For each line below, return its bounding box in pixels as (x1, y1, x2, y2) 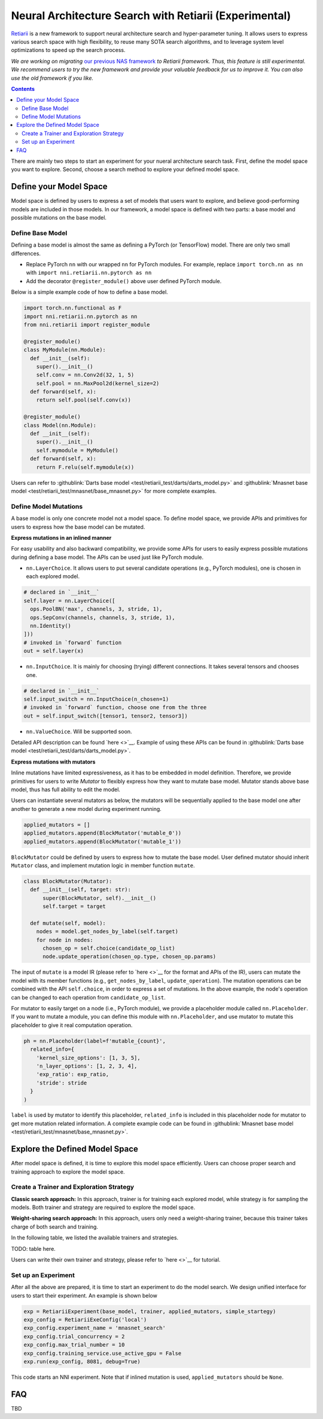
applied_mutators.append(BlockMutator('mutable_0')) (23, 829, 182, 837)
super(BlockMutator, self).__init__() (42, 895, 157, 901)
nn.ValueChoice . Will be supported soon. (26, 728, 132, 735)
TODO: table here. (11, 1245, 56, 1252)
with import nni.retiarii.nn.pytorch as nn (26, 269, 152, 276)
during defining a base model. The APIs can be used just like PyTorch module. (11, 554, 203, 561)
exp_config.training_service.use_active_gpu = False (23, 1350, 182, 1357)
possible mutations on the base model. (11, 214, 107, 221)
